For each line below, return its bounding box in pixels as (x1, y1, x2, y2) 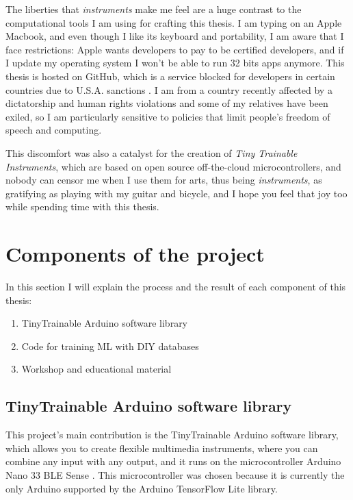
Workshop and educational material (21, 362, 172, 376)
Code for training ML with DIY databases (21, 338, 199, 353)
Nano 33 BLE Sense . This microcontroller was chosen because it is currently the (5, 467, 345, 482)
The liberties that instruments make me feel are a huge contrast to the (5, 2, 302, 16)
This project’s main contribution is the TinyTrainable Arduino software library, (5, 427, 339, 442)
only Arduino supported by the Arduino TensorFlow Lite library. (5, 481, 278, 495)
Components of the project (5, 240, 265, 268)
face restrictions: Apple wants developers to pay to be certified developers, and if (5, 42, 344, 56)
